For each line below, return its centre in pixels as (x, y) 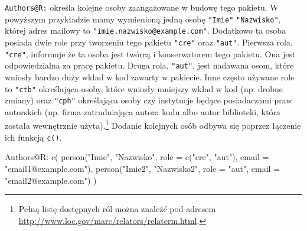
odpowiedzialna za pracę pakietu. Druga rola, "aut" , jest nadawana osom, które (149, 65)
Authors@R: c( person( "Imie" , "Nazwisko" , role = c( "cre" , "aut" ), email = (137, 157)
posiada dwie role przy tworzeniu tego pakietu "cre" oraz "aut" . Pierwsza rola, (149, 42)
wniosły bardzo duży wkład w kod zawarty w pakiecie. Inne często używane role (150, 77)
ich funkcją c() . (33, 137)
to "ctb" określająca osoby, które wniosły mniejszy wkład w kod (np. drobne (144, 88)
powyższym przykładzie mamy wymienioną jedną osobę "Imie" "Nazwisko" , (143, 19)
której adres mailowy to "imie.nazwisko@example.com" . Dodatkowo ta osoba (146, 30)
